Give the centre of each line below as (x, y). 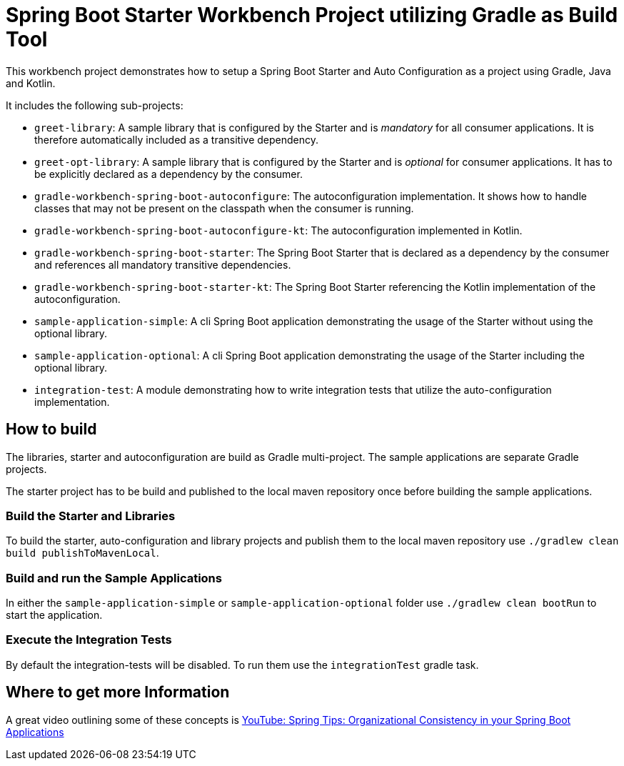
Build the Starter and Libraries (91, 516)
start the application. (54, 615)
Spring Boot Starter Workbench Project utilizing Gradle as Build (312, 15)
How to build (51, 429)
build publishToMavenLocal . (82, 553)
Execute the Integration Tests (89, 640)
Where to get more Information (118, 692)
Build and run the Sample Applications (114, 578)
